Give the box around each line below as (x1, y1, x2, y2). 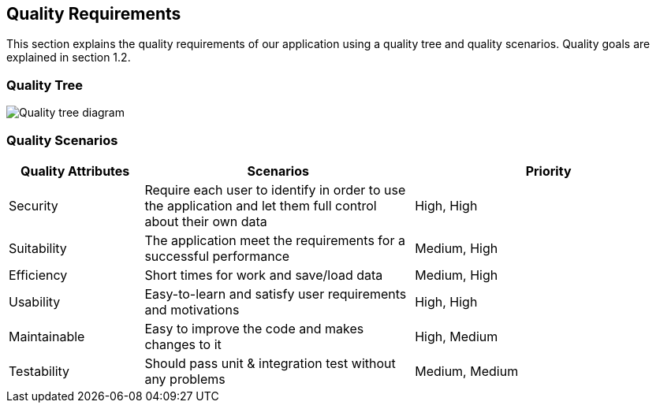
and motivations (144, 301, 240, 318)
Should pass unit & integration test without (144, 355, 396, 371)
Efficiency (9, 266, 68, 283)
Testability (9, 363, 70, 379)
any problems (144, 370, 225, 387)
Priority (525, 162, 572, 179)
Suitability (9, 240, 67, 256)
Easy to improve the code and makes (144, 320, 364, 336)
